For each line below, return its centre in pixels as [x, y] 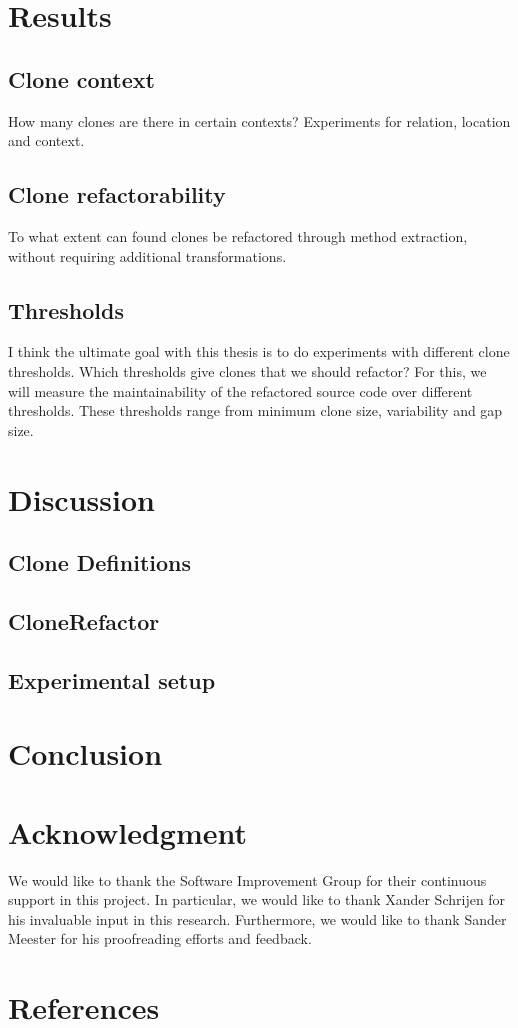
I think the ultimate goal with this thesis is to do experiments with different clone [259, 351]
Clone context [81, 78]
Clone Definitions [99, 562]
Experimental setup [112, 679]
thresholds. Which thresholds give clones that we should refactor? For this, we [247, 370]
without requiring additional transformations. [147, 255]
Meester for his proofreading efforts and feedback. [160, 938]
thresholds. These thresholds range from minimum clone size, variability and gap [255, 410]
